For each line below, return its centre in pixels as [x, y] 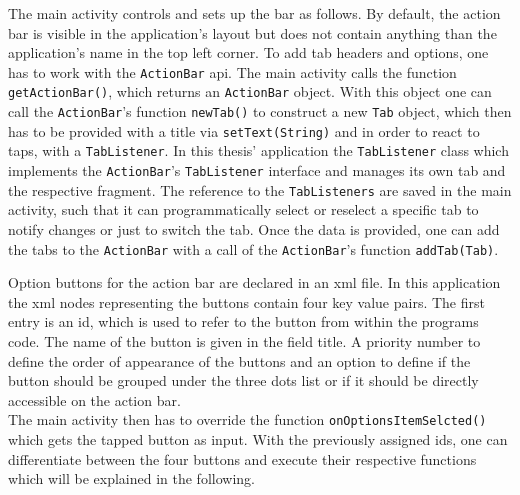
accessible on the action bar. [94, 399]
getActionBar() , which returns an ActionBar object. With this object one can [250, 91]
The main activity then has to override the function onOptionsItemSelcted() [247, 419]
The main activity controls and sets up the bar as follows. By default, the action [254, 13]
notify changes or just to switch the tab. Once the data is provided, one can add [254, 228]
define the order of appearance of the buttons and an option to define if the [239, 360]
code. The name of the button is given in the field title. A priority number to [244, 341]
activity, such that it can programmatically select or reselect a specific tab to [243, 209]
